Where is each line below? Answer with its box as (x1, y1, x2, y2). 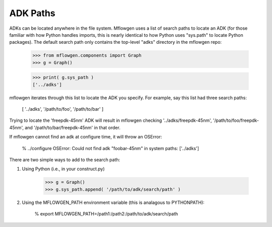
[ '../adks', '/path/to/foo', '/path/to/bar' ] (22, 106, 104, 112)
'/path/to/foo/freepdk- (213, 117, 259, 123)
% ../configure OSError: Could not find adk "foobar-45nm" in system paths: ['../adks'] (22, 145, 199, 151)
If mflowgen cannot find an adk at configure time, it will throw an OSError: (9, 134, 162, 140)
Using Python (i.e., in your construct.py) (22, 166, 105, 172)
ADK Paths (9, 8, 55, 19)
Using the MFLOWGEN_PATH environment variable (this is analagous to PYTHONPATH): (22, 199, 205, 205)
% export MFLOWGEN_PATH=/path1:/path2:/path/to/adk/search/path (34, 211, 178, 217)
